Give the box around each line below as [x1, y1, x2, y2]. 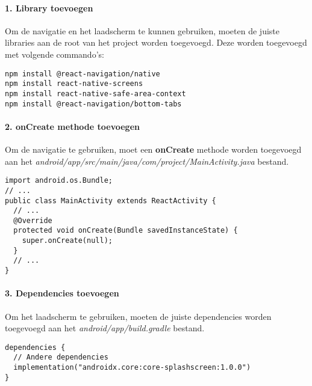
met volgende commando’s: [5, 47, 104, 60]
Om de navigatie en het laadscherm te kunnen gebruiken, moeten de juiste [5, 24, 279, 37]
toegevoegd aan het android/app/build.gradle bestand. [5, 322, 205, 334]
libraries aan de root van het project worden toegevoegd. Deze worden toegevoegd [5, 36, 307, 49]
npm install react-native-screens [5, 79, 143, 88]
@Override [13, 216, 52, 225]
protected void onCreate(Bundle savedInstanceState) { [13, 226, 238, 235]
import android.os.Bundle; [5, 176, 113, 185]
